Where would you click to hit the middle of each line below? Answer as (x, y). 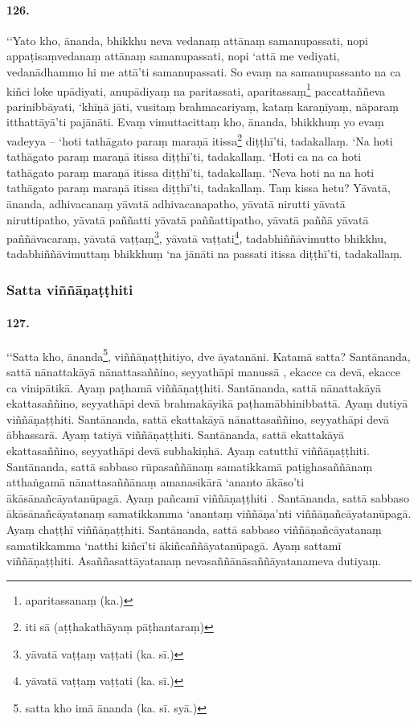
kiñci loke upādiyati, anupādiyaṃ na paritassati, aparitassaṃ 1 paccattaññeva (196, 89)
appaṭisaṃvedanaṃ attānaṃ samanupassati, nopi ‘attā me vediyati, (173, 56)
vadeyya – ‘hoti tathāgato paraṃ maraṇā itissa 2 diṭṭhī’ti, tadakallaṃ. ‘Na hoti (200, 139)
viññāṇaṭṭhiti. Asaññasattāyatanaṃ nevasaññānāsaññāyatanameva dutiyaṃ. (194, 561)
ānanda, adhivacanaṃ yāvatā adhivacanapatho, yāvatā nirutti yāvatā (176, 204)
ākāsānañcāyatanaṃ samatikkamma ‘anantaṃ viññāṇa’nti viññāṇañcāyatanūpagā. (209, 513)
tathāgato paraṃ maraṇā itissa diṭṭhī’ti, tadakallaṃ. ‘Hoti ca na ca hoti (184, 156)
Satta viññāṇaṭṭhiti (70, 289)
